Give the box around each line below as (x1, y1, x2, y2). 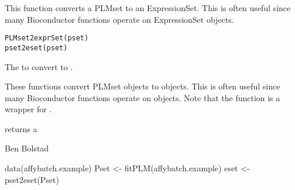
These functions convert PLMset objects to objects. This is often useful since (5, 80, 280, 92)
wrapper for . (5, 103, 52, 115)
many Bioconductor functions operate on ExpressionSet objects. (5, 13, 234, 25)
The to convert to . (5, 60, 73, 72)
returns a (5, 122, 37, 134)
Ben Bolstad (5, 142, 49, 154)
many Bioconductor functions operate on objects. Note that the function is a (5, 91, 280, 103)
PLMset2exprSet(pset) (5, 34, 89, 43)
